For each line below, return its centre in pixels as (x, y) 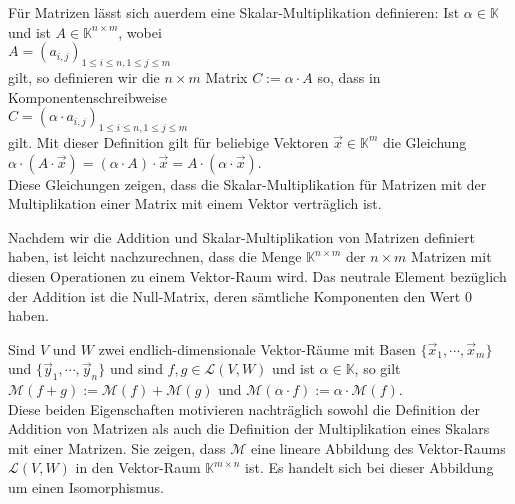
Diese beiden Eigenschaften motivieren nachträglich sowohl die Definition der (244, 408)
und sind (136, 368)
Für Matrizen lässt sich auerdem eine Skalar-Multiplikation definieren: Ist (234, 12)
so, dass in (349, 76)
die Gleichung (425, 141)
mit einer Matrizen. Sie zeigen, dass (117, 447)
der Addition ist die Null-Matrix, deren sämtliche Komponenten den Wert (234, 295)
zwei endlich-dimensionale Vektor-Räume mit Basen (257, 348)
